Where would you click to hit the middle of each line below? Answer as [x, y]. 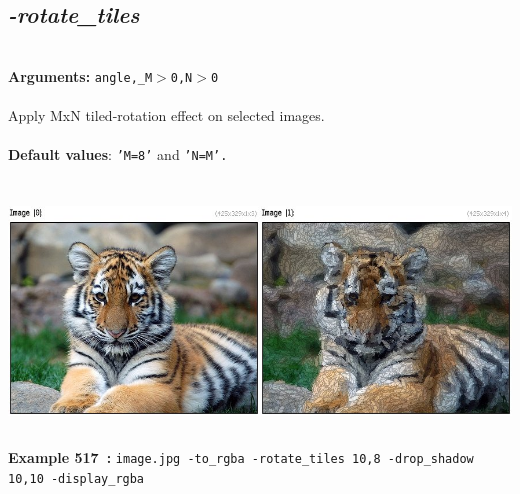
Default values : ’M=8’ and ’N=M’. [118, 154]
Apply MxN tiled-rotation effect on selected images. [166, 115]
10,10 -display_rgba [76, 478]
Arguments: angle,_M [80, 75]
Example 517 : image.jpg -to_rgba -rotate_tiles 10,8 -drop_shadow [241, 457]
